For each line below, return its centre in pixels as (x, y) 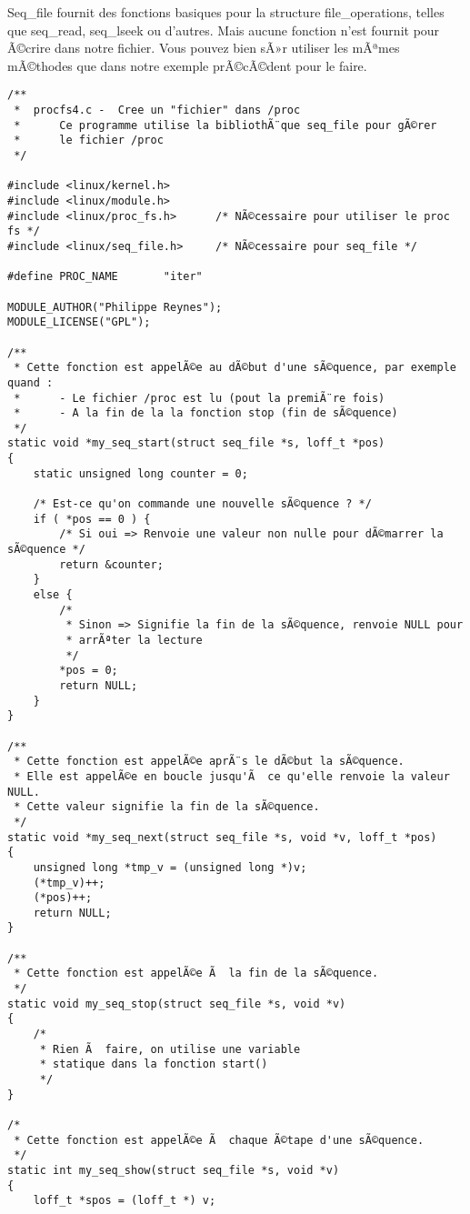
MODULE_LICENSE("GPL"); (79, 322)
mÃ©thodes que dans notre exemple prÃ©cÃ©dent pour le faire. (187, 65)
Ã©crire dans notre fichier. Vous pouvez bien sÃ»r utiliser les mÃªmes (204, 48)
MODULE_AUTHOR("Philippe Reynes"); (115, 307)
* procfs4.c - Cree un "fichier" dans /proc (157, 110)
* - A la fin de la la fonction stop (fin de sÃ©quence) (206, 413)
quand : (30, 382)
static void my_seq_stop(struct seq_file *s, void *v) (177, 1003)
